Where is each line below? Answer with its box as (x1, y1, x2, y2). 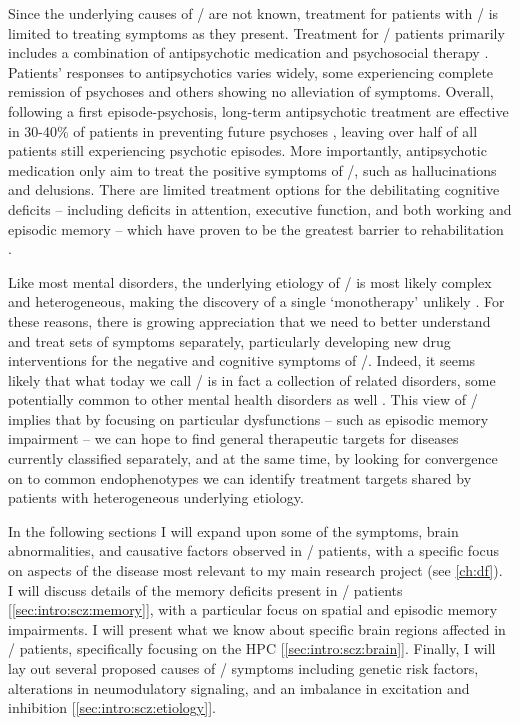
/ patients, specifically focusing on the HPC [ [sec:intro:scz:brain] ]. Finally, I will (8, 638, 496, 659)
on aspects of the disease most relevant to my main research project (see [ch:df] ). (8, 560, 503, 581)
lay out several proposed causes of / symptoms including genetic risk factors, (8, 658, 479, 678)
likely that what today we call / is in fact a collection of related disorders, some (8, 369, 496, 390)
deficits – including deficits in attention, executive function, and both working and (8, 198, 512, 219)
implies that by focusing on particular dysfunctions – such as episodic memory (8, 408, 489, 429)
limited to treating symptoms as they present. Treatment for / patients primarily (8, 22, 505, 43)
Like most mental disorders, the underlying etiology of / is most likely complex (8, 271, 492, 292)
